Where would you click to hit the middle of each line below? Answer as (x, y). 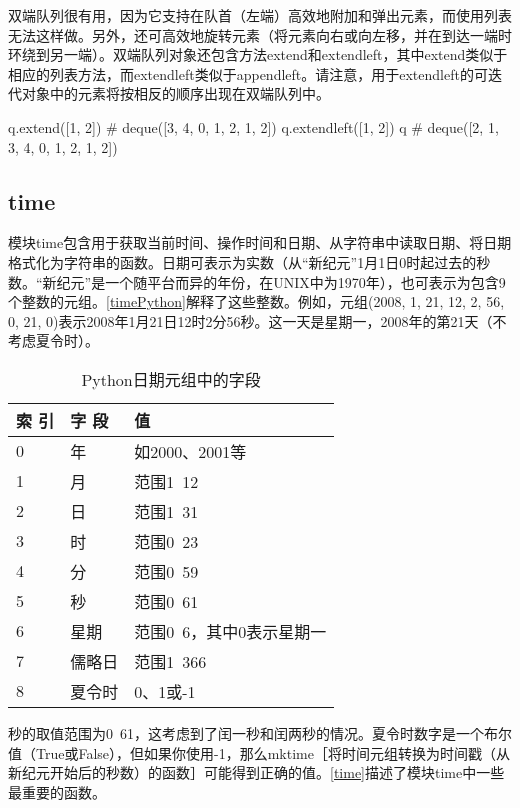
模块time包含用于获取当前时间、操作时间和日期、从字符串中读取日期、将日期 (260, 242)
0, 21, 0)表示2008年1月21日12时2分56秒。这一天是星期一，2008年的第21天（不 (257, 320)
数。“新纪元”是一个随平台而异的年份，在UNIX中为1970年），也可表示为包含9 (257, 281)
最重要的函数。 (57, 791)
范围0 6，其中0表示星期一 (230, 631)
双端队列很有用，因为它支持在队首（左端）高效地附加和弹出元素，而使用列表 (260, 15)
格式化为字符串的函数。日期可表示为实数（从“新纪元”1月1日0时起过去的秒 (249, 261)
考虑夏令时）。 (53, 340)
